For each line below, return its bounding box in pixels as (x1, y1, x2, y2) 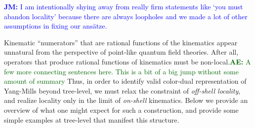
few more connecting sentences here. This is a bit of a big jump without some (4, 66, 239, 76)
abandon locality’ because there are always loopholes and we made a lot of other (4, 11, 248, 21)
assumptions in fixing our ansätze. (4, 21, 107, 31)
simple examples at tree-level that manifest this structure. (4, 114, 179, 125)
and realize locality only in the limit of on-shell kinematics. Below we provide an (4, 95, 248, 105)
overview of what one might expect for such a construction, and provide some (4, 104, 239, 115)
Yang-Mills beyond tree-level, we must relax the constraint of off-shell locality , (4, 85, 241, 96)
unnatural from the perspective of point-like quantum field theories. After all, (4, 47, 239, 57)
